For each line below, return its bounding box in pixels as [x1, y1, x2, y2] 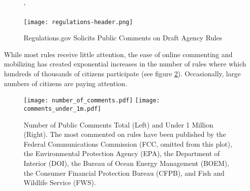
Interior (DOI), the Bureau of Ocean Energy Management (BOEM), [24, 158, 229, 168]
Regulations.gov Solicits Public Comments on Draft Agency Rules [24, 32, 222, 43]
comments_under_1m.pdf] [24, 105, 101, 112]
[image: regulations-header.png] [24, 18, 133, 26]
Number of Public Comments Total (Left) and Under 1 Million [24, 119, 214, 129]
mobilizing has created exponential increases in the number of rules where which [4, 59, 247, 69]
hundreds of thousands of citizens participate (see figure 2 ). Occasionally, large [4, 68, 241, 79]
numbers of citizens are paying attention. [4, 78, 127, 88]
